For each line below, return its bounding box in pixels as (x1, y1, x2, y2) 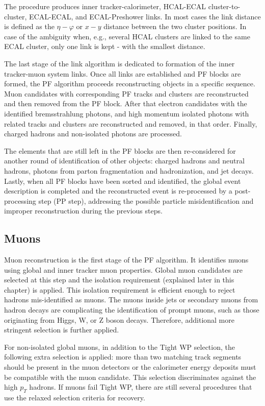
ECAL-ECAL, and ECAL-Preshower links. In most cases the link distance (29, 11, 261, 21)
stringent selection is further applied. (4, 324, 119, 335)
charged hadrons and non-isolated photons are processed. (4, 128, 182, 139)
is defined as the (4, 21, 55, 32)
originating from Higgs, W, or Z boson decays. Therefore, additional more (4, 314, 234, 325)
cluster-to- (208, 1, 241, 11)
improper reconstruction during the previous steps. (4, 205, 163, 216)
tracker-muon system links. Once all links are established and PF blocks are (4, 68, 241, 79)
